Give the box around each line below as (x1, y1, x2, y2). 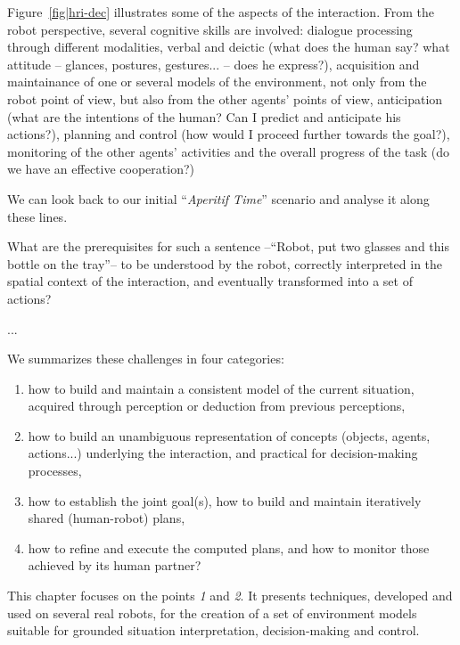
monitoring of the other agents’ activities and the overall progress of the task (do (7, 142, 450, 160)
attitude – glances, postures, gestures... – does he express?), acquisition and (7, 54, 420, 73)
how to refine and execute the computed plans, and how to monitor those (28, 538, 430, 557)
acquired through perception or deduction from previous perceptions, (28, 396, 406, 415)
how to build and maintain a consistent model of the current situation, (28, 379, 415, 397)
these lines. (7, 207, 68, 225)
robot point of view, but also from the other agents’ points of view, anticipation (7, 89, 443, 108)
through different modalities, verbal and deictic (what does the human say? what (7, 37, 450, 56)
